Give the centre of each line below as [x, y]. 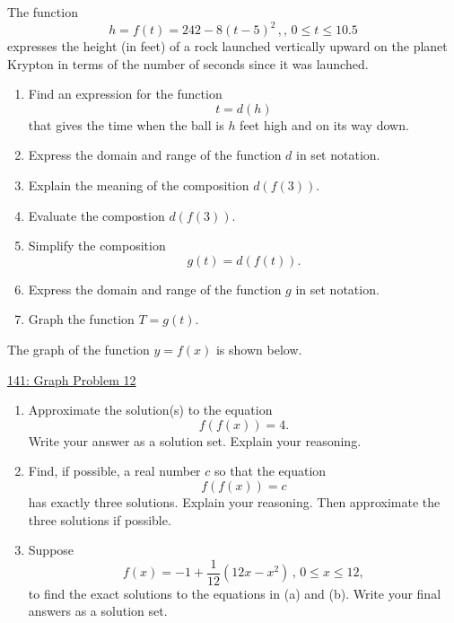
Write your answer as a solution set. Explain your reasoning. [195, 440]
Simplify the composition [97, 246]
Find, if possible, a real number [114, 471]
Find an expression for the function [125, 94]
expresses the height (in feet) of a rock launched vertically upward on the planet [227, 46]
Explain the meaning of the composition [139, 185]
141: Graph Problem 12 [72, 379]
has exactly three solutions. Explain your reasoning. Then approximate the [234, 502]
